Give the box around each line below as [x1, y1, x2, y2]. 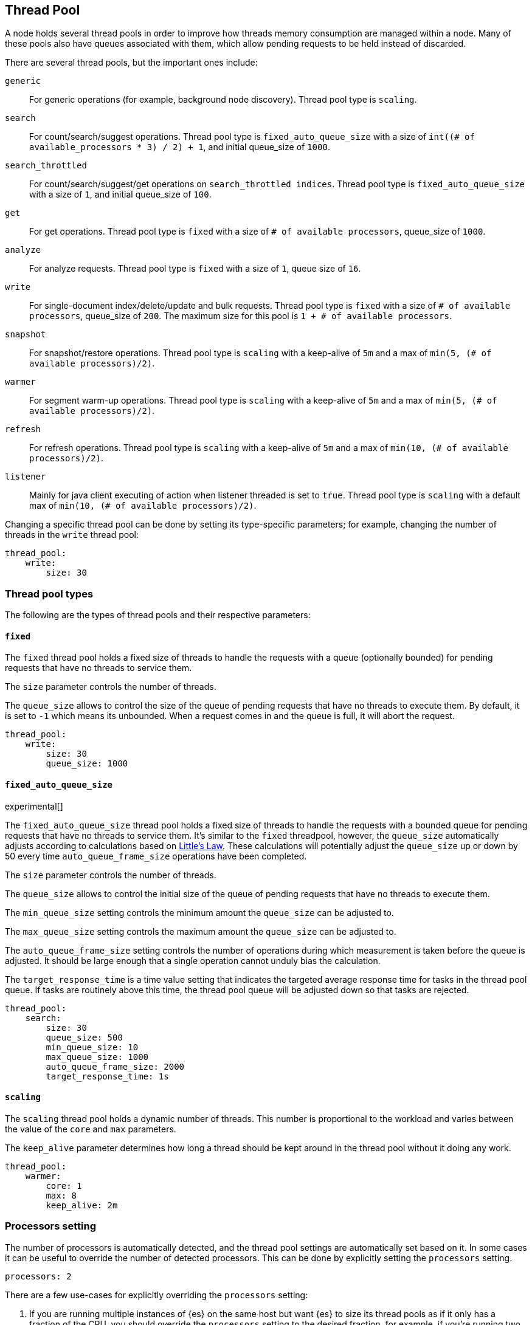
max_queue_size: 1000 [46, 1051, 149, 1062]
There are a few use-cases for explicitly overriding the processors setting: [5, 1289, 308, 1300]
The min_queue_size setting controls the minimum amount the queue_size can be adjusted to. [5, 907, 394, 918]
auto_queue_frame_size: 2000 [46, 1061, 185, 1072]
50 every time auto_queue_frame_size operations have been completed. [5, 850, 307, 861]
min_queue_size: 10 [46, 1042, 139, 1052]
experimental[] [5, 800, 63, 811]
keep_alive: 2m [46, 1200, 118, 1210]
